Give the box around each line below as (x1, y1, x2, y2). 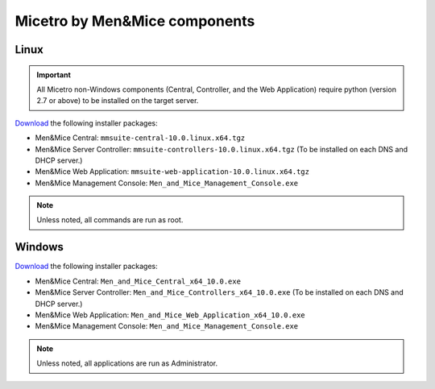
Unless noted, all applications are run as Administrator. (36, 358, 217, 368)
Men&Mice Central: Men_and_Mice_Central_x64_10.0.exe (35, 276, 242, 286)
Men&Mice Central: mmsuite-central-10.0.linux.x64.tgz (35, 133, 246, 143)
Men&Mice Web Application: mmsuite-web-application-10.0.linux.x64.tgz (35, 167, 310, 176)
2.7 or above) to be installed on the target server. (36, 96, 199, 106)
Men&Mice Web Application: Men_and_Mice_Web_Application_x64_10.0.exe (35, 310, 305, 320)
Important (36, 69, 72, 80)
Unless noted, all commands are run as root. (36, 215, 184, 225)
